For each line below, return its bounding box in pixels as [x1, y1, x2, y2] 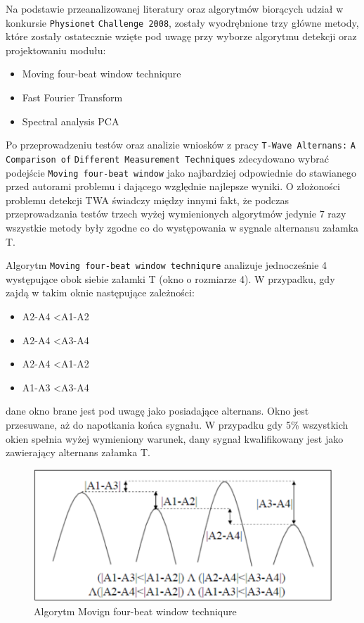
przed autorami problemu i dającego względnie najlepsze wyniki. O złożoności [6, 179, 340, 194]
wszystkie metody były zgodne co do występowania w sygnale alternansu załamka [6, 220, 359, 234]
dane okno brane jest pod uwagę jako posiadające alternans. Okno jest [6, 403, 309, 418]
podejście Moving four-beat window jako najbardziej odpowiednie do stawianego [6, 165, 356, 180]
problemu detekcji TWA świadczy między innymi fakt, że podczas [6, 192, 290, 207]
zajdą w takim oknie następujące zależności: [6, 285, 195, 300]
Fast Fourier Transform [22, 90, 123, 105]
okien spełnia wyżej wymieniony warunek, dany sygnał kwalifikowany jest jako [6, 431, 344, 446]
